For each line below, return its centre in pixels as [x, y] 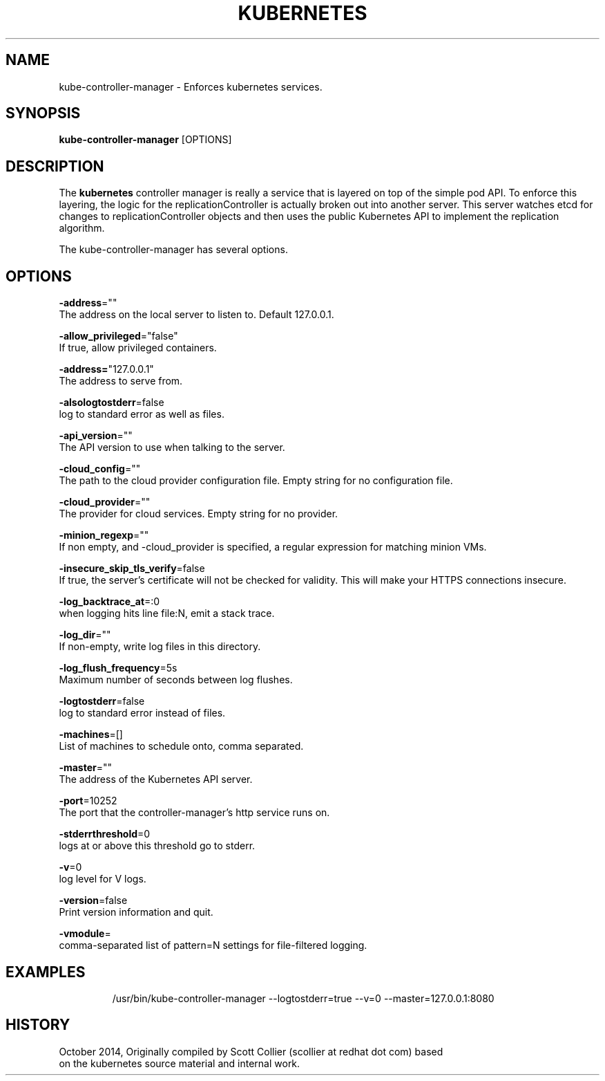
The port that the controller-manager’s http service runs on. [194, 813]
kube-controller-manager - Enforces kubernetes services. [191, 86]
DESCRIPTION [55, 166]
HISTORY [38, 1025]
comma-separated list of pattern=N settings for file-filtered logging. [213, 945]
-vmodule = [85, 934]
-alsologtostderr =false [112, 403]
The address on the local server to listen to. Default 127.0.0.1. [196, 315]
